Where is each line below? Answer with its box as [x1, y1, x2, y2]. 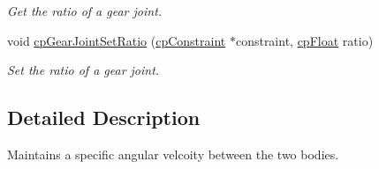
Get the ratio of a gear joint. [7, 2, 163, 19]
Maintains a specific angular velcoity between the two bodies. [7, 144, 339, 163]
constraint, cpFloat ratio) [235, 31, 374, 49]
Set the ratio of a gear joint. [7, 61, 160, 79]
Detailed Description [7, 104, 201, 131]
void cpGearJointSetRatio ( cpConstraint [7, 31, 226, 49]
